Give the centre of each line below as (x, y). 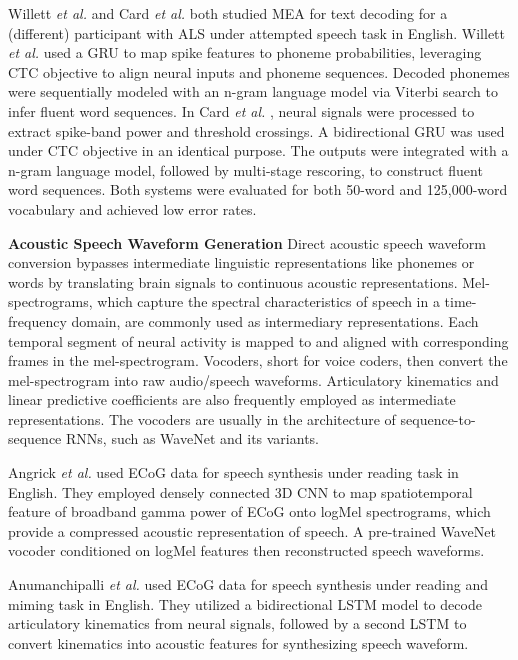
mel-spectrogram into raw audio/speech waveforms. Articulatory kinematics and (253, 379)
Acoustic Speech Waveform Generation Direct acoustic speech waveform (247, 242)
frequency (37, 320)
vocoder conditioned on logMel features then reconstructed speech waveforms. (246, 550)
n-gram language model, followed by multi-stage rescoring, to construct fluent (245, 169)
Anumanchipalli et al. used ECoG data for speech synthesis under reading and (248, 584)
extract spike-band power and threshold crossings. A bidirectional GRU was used (256, 130)
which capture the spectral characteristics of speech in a (268, 301)
